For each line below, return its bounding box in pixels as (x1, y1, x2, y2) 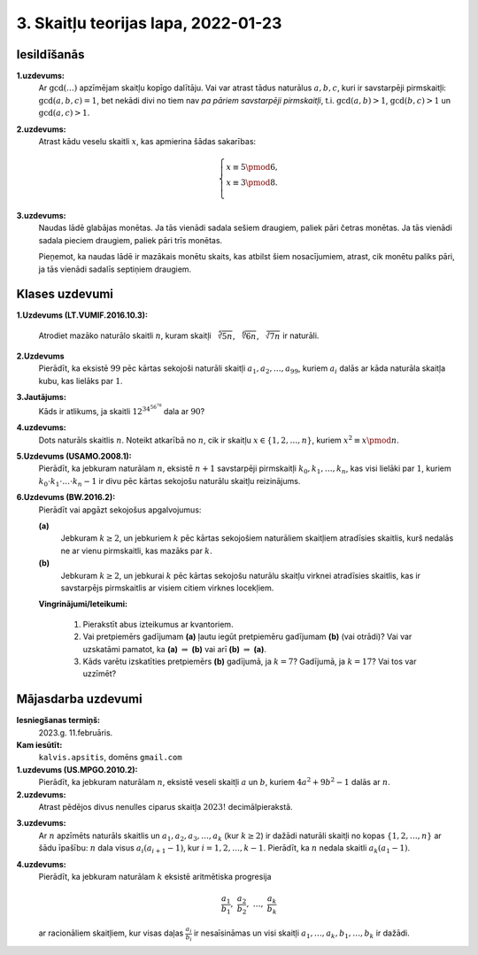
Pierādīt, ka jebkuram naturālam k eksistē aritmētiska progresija (38, 871, 272, 882)
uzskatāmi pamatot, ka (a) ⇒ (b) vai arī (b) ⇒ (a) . (82, 643, 267, 654)
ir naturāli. (282, 330, 320, 341)
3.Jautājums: (16, 392, 66, 403)
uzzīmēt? (82, 668, 117, 679)
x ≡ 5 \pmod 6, (226, 162, 278, 173)
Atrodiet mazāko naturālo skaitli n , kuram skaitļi (38, 330, 212, 341)
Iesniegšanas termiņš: (16, 715, 101, 726)
